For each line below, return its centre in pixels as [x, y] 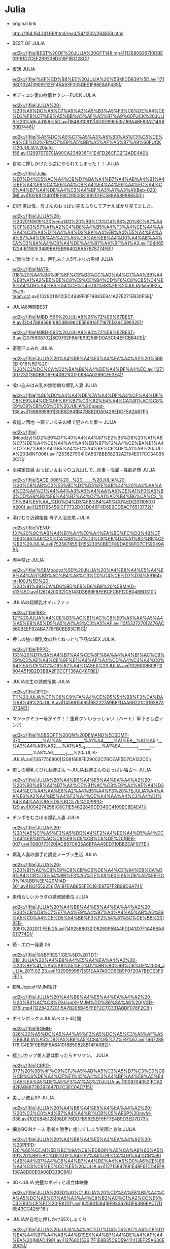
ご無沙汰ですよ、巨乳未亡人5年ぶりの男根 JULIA [63, 259]
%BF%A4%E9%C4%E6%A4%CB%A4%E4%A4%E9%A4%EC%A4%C [87, 184]
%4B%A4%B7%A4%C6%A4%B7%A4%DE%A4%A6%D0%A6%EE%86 [88, 1161]
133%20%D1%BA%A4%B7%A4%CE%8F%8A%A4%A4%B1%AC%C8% [88, 655]
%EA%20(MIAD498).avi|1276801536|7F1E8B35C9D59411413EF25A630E [88, 1240]
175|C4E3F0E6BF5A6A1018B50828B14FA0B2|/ [61, 1045]
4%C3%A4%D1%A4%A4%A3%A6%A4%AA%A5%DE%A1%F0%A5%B [88, 491]
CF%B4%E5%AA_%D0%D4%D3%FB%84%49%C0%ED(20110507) [84, 501]
